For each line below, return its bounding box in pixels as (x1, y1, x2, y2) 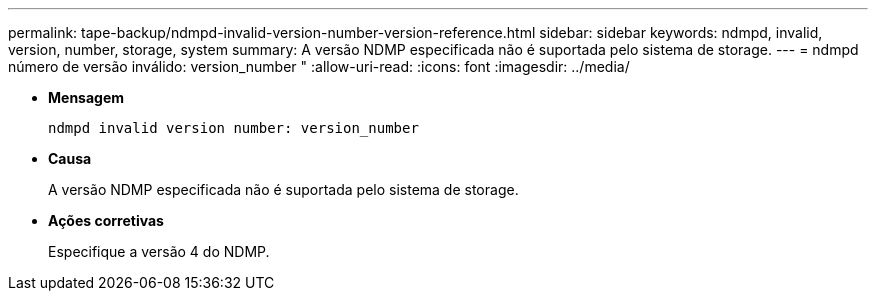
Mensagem (48, 89, 125, 106)
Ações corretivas (48, 212, 164, 229)
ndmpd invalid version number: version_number (48, 120, 419, 136)
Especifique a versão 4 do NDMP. (48, 243, 270, 260)
